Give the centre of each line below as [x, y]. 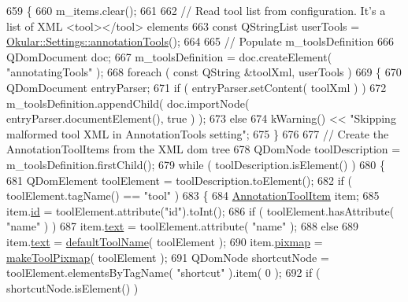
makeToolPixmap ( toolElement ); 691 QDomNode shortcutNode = [168, 257]
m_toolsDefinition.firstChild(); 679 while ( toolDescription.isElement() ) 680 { [196, 164]
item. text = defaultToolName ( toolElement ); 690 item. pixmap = [165, 241]
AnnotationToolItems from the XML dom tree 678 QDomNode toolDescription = [204, 149]
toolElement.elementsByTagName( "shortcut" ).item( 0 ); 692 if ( [163, 273]
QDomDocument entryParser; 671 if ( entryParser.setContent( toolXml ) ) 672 [197, 87]
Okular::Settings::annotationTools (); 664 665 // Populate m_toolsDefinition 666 [200, 41]
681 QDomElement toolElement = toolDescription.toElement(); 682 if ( [179, 180]
